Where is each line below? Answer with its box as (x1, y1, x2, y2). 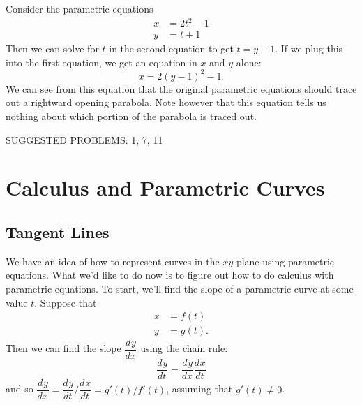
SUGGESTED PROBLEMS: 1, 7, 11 (6, 132, 163, 147)
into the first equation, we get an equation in (6, 54, 197, 69)
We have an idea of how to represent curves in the (6, 253, 220, 268)
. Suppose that (34, 295, 97, 309)
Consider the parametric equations (6, 1, 153, 15)
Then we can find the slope (6, 341, 121, 355)
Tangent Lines (6, 221, 110, 242)
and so (6, 381, 33, 396)
